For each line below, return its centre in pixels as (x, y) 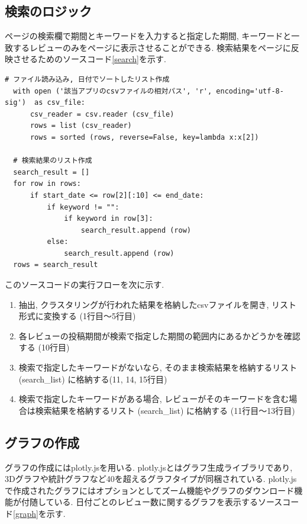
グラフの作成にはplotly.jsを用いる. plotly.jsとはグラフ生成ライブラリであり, (149, 467)
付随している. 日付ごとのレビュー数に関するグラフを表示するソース (152, 502)
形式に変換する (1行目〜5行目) (77, 316)
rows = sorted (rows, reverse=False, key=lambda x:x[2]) (144, 137)
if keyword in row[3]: (109, 219)
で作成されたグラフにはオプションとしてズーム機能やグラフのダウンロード (150, 490)
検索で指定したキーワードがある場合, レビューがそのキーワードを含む (154, 399)
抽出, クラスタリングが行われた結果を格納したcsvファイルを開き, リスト (158, 304)
